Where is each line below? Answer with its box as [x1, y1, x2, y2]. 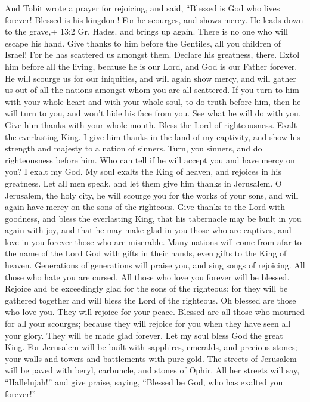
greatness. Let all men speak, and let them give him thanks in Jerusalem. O [5, 177, 282, 189]
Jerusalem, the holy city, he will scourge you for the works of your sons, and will [5, 188, 299, 201]
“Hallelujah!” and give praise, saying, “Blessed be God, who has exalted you [5, 376, 283, 388]
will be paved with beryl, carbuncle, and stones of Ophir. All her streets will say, [5, 364, 300, 376]
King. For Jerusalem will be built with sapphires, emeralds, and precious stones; [5, 341, 297, 353]
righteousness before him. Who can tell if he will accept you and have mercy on [5, 153, 295, 166]
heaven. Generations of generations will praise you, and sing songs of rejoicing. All [5, 259, 305, 271]
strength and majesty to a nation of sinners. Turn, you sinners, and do [5, 142, 262, 154]
